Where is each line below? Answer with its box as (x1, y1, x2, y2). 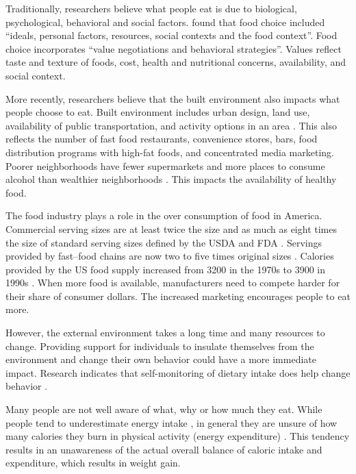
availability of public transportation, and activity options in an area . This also (5, 118, 337, 132)
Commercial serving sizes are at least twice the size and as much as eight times (5, 221, 337, 236)
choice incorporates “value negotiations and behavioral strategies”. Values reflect (5, 41, 342, 55)
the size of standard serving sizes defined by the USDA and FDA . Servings (5, 235, 322, 249)
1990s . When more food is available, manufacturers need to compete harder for (5, 275, 340, 290)
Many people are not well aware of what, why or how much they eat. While (5, 402, 322, 416)
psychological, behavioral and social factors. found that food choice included (5, 14, 325, 29)
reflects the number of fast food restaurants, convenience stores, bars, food (5, 132, 318, 146)
